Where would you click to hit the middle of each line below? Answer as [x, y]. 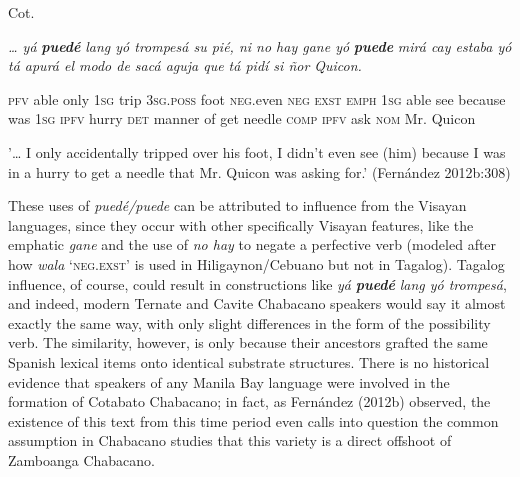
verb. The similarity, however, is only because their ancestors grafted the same [248, 342]
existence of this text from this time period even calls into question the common [253, 420]
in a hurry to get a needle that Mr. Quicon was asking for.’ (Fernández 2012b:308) [259, 171]
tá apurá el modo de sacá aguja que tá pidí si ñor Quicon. [185, 65]
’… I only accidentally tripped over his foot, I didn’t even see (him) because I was [257, 151]
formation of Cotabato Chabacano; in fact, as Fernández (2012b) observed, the [249, 401]
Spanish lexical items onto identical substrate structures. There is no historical [249, 361]
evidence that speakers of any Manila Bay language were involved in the [229, 381]
